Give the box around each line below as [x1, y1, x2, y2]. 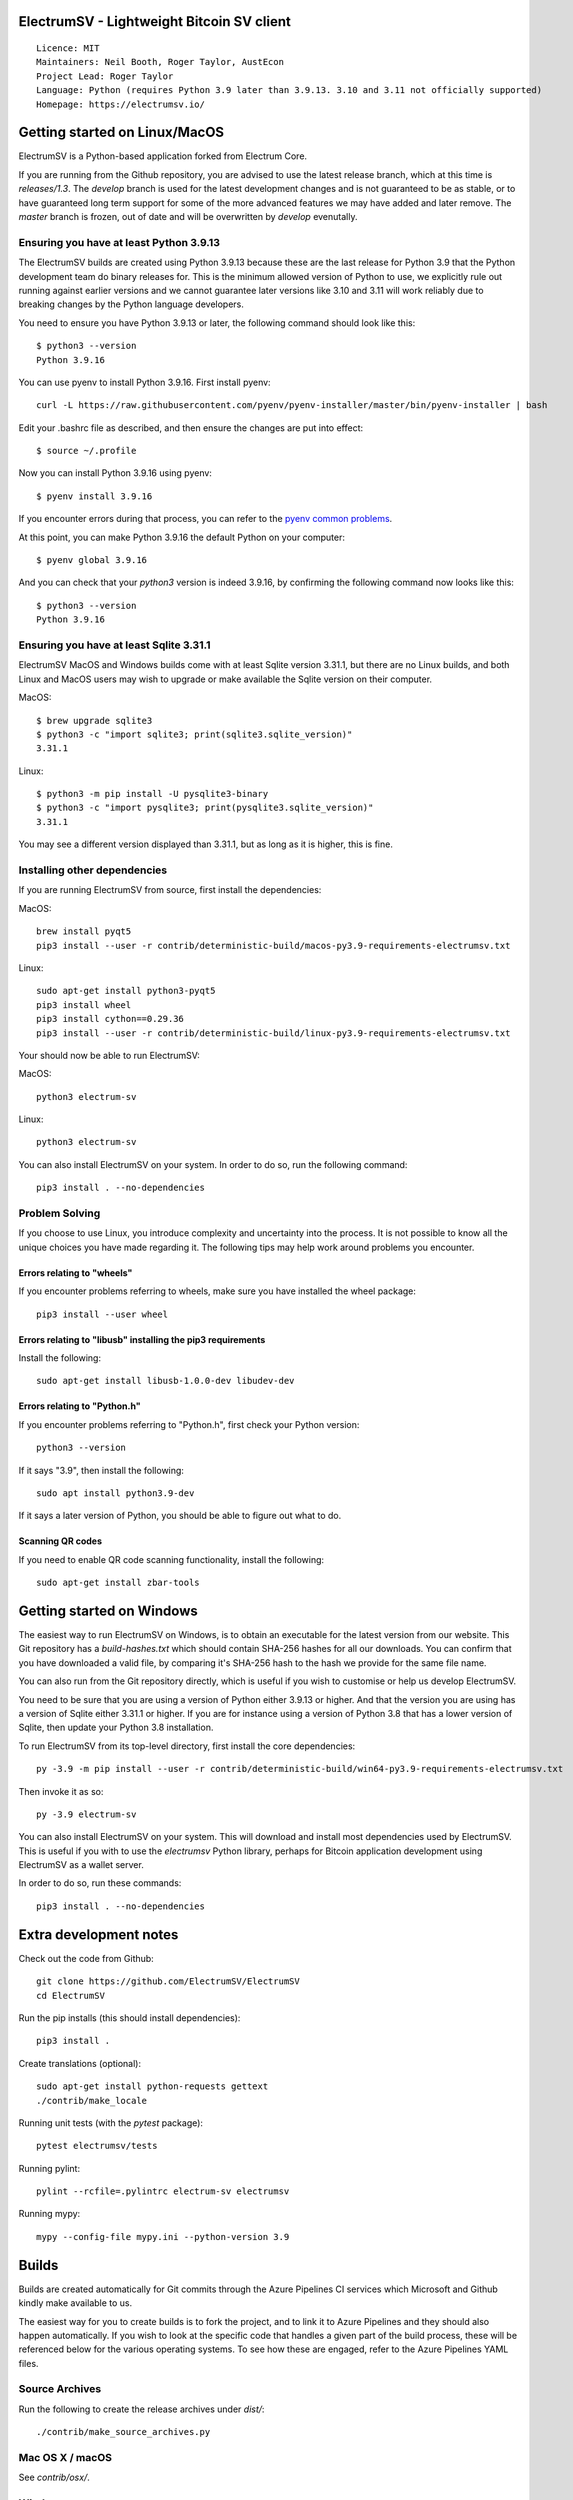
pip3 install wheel [36, 999, 132, 1010]
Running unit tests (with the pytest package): [18, 2116, 204, 2129]
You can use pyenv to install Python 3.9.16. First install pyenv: [18, 376, 271, 388]
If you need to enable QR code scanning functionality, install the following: [18, 1553, 325, 1565]
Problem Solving [18, 1206, 101, 1220]
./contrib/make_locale [36, 2095, 148, 2106]
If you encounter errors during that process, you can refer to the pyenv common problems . [18, 513, 393, 525]
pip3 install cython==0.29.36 [36, 1013, 185, 1025]
